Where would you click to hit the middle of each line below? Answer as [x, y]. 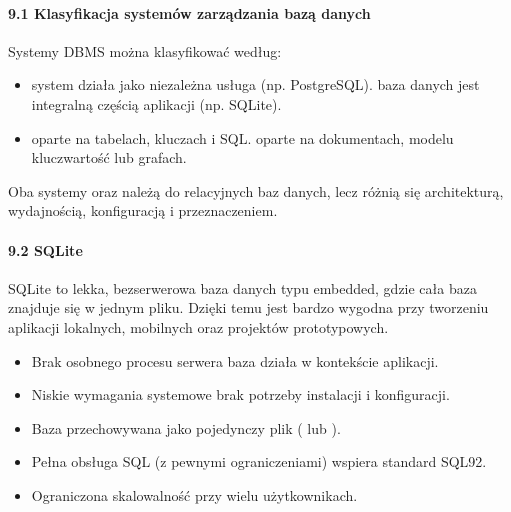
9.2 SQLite [45, 249]
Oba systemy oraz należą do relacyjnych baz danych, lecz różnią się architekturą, [256, 190]
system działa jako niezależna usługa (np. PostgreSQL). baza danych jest [255, 84]
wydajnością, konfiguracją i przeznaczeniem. [143, 210]
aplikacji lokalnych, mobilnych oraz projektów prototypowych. [198, 326]
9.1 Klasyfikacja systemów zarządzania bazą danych [189, 12]
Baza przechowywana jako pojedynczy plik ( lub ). [186, 427]
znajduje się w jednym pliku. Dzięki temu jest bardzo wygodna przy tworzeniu [248, 307]
